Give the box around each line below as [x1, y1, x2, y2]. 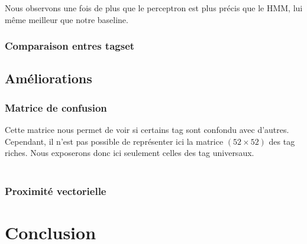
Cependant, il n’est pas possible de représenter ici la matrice [5, 135, 224, 147]
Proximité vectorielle [5, 184, 106, 199]
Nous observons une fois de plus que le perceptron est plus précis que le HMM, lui [5, 2, 303, 14]
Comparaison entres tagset [5, 38, 135, 53]
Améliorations [5, 69, 92, 87]
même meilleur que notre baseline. [5, 13, 128, 25]
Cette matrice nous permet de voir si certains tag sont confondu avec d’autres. [5, 123, 289, 136]
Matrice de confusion [5, 100, 107, 115]
